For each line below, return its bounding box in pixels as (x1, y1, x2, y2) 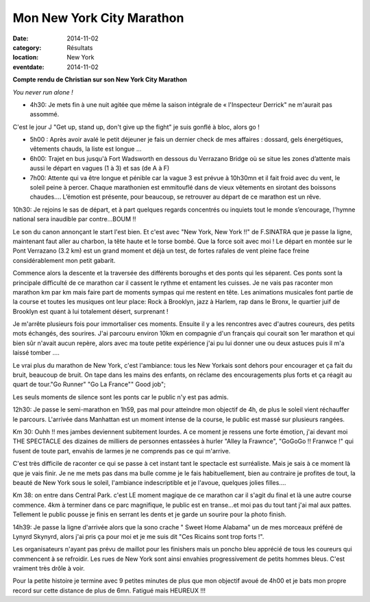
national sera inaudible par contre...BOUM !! (12, 215, 136, 223)
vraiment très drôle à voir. (12, 564, 85, 573)
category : (12, 43, 42, 51)
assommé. (29, 110, 60, 118)
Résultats (66, 43, 93, 51)
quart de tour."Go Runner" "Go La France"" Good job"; (12, 380, 166, 388)
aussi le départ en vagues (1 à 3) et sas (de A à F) (29, 164, 170, 173)
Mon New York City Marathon (12, 10, 184, 25)
